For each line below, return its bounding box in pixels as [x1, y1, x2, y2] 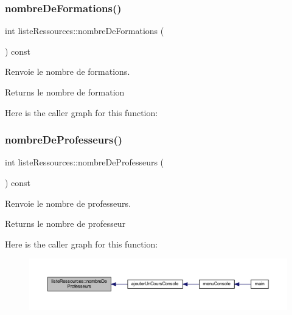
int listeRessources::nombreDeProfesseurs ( [5, 156, 164, 168]
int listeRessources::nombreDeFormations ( [5, 24, 164, 37]
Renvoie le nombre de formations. [5, 65, 130, 78]
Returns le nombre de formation [5, 86, 125, 98]
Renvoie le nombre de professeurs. [5, 196, 131, 209]
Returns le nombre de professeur [5, 217, 126, 230]
